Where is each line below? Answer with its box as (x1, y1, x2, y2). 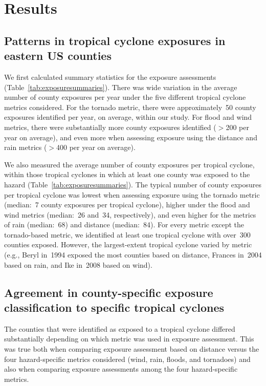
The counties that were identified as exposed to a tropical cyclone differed (4, 323, 235, 334)
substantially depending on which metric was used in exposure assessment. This (4, 333, 254, 344)
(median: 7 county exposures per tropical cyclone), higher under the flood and (4, 199, 250, 210)
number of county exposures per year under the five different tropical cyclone (4, 92, 246, 102)
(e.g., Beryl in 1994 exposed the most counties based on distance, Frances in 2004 (4, 249, 262, 260)
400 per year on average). (56, 142, 136, 153)
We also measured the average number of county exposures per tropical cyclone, (4, 159, 255, 169)
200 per (226, 121, 249, 132)
